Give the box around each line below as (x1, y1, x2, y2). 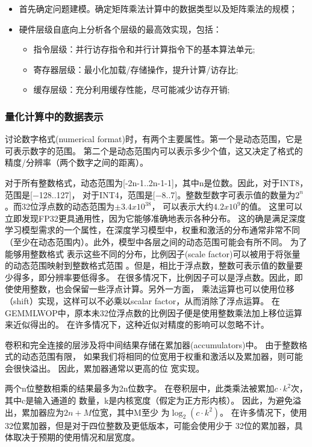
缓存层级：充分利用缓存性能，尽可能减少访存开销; (33, 83, 230, 96)
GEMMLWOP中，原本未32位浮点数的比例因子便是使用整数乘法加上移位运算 (5, 306, 302, 319)
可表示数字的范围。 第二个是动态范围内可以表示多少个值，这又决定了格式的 (5, 144, 303, 157)
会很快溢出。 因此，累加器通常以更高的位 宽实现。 (5, 361, 205, 374)
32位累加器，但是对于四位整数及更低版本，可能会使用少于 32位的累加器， (5, 419, 295, 431)
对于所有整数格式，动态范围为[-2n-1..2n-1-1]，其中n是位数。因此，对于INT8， (5, 176, 308, 189)
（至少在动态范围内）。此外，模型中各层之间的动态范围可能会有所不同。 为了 (5, 235, 307, 248)
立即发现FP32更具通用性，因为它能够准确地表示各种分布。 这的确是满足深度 (5, 211, 306, 224)
